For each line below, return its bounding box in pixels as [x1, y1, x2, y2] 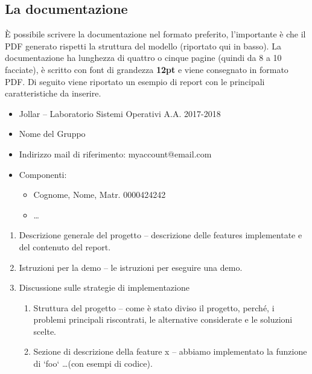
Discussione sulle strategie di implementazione [19, 281, 189, 294]
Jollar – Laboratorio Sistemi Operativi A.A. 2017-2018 [19, 107, 221, 119]
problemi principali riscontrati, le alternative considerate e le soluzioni [33, 313, 293, 326]
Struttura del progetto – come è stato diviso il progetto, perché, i [33, 301, 275, 314]
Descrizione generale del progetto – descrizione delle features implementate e [19, 229, 302, 241]
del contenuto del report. [19, 240, 111, 253]
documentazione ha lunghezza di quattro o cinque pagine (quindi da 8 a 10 [5, 51, 282, 64]
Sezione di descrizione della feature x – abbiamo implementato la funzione [33, 345, 307, 358]
